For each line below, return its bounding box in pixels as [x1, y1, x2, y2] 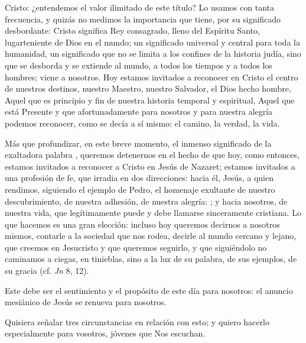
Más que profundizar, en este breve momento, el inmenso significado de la [5, 137, 272, 149]
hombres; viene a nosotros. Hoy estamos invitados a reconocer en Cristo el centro [5, 70, 298, 83]
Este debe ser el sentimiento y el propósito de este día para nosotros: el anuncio [5, 284, 293, 296]
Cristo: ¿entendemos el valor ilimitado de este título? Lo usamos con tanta [5, 1, 274, 13]
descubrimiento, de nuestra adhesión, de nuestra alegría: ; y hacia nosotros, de [5, 195, 288, 207]
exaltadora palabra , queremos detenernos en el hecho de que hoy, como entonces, [5, 148, 300, 161]
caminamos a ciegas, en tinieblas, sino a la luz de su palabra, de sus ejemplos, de [5, 253, 297, 265]
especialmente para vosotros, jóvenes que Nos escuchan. [5, 327, 206, 339]
